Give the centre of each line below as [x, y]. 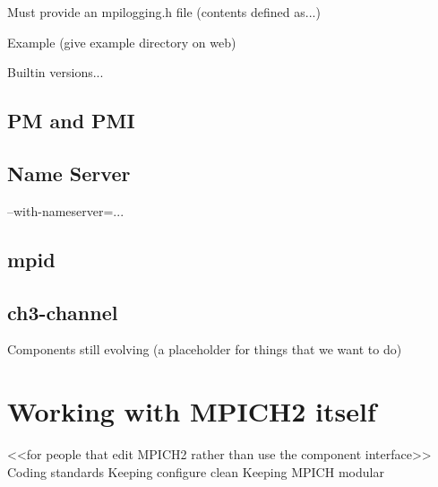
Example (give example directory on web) [122, 42]
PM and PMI [71, 121]
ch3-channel [63, 312]
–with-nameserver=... [66, 210]
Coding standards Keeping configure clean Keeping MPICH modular [196, 471]
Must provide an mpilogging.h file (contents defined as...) [164, 12]
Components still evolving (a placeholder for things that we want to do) [205, 349]
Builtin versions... [56, 72]
